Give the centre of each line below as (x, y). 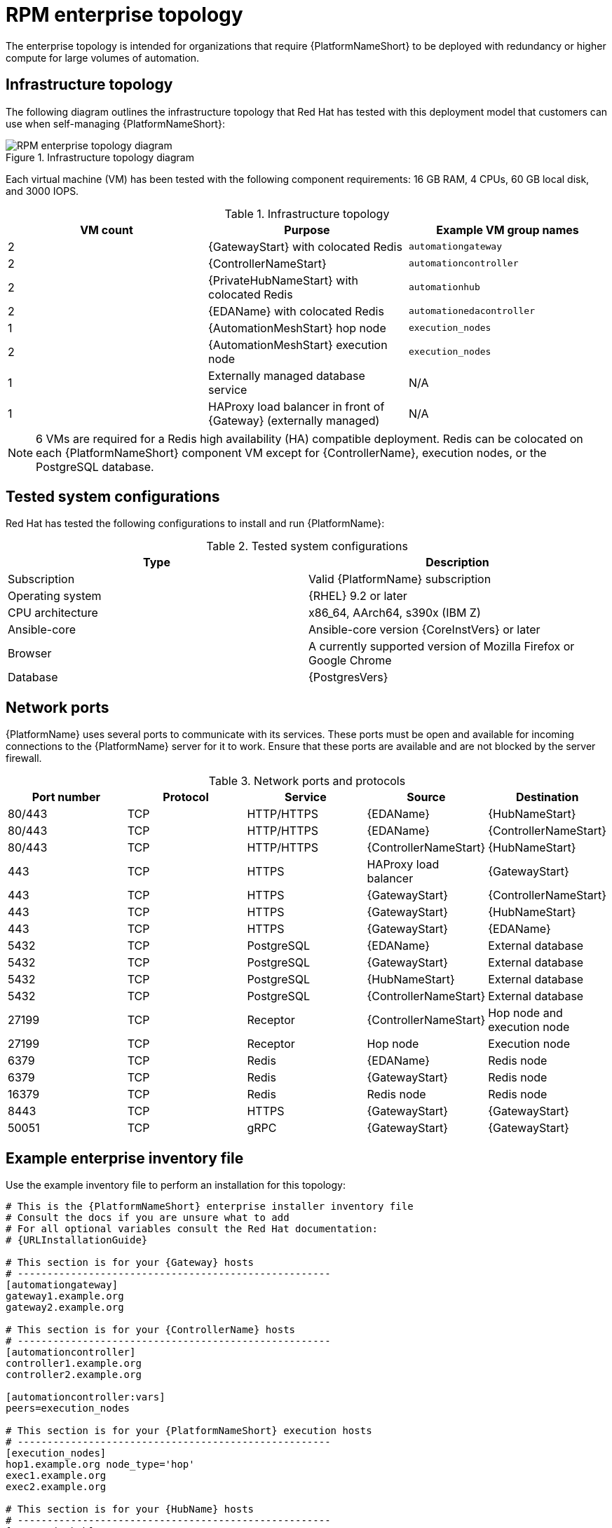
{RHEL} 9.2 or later (358, 596)
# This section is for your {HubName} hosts (130, 1509)
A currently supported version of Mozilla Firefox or (442, 647)
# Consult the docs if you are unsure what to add (148, 1218)
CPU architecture (53, 613)
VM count (107, 230)
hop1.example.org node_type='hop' (100, 1465)
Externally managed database (286, 375)
